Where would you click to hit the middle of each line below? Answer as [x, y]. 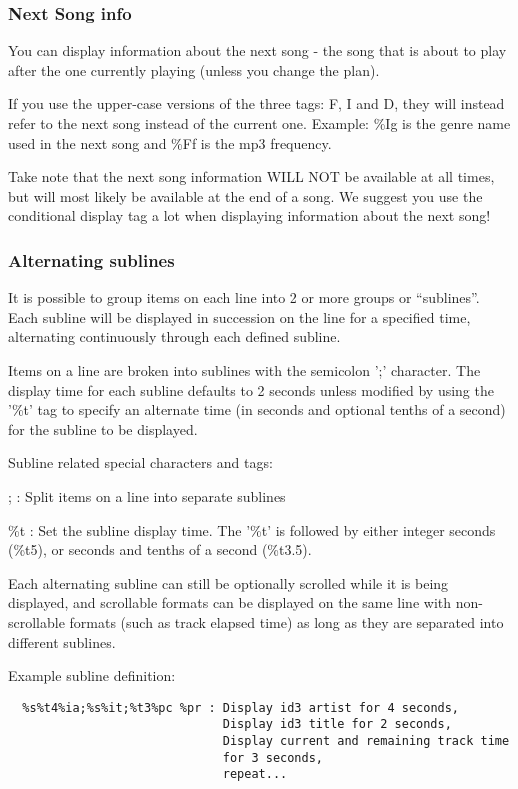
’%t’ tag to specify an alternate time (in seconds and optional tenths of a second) [257, 409]
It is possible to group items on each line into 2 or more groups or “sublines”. [244, 297]
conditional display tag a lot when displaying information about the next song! [249, 215]
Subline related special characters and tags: [140, 462]
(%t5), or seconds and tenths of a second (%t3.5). [160, 549]
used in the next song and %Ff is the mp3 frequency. [170, 142]
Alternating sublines [91, 259]
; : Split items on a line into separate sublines [147, 495]
